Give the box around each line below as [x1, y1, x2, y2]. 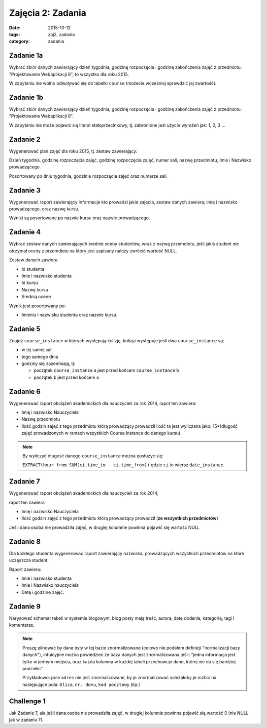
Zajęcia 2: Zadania [9, 7, 86, 18]
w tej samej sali [21, 347, 53, 353]
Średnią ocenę [21, 294, 51, 300]
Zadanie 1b [9, 93, 44, 101]
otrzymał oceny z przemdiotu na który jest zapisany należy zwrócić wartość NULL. [9, 247, 177, 254]
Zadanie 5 [9, 324, 40, 333]
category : [9, 39, 30, 44]
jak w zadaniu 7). [9, 717, 44, 723]
